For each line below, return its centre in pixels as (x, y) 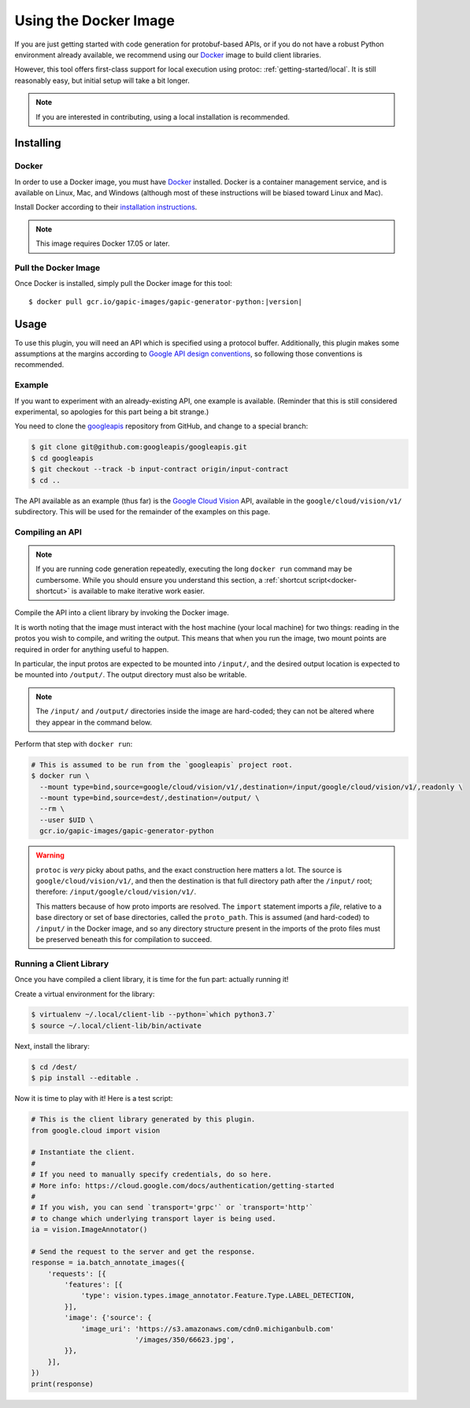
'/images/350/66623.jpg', (185, 1340)
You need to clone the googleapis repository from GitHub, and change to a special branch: (161, 426)
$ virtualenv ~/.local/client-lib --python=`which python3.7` (154, 1015)
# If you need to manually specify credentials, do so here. (152, 1175)
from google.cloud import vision (96, 1130)
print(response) (63, 1384)
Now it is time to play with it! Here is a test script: (94, 1099)
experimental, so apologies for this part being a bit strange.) (112, 411)
